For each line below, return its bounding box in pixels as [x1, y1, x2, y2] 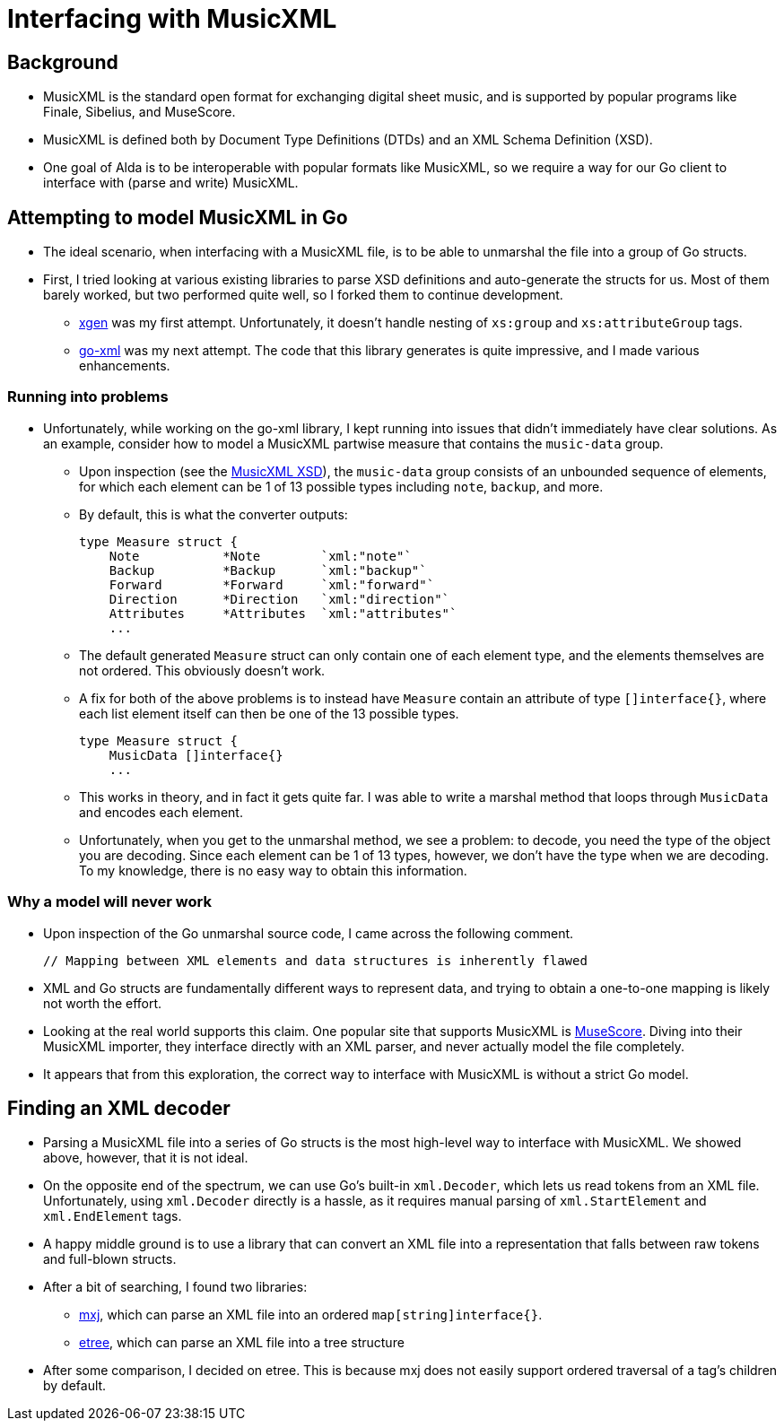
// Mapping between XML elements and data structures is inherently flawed [43, 953, 588, 968]
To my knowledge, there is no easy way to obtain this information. [79, 862, 467, 878]
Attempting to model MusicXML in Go [7, 205, 348, 229]
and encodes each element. [79, 804, 243, 820]
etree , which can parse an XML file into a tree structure [79, 1335, 405, 1351]
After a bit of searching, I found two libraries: [43, 1279, 308, 1295]
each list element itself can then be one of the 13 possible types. [79, 705, 459, 721]
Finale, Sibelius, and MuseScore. [43, 104, 236, 120]
